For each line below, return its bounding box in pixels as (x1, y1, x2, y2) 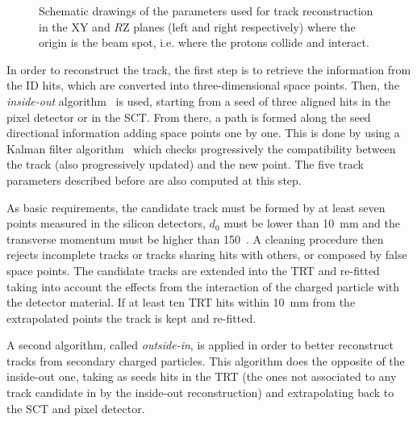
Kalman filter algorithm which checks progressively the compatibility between (6, 140, 396, 157)
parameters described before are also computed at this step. (6, 171, 302, 188)
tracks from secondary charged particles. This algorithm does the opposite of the (6, 352, 405, 369)
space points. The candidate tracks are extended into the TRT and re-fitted (6, 261, 380, 278)
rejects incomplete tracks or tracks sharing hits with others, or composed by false (6, 246, 407, 263)
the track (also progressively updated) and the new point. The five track (6, 156, 364, 173)
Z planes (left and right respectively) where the (122, 18, 356, 35)
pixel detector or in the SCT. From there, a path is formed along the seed (6, 108, 371, 125)
